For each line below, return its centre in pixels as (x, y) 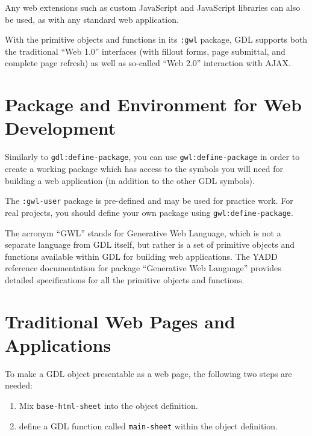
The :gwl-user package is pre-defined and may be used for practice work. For (149, 201)
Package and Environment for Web (153, 104)
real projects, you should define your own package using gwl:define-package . (149, 212)
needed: (19, 385)
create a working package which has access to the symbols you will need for (144, 168)
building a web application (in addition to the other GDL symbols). (130, 180)
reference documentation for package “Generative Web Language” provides (143, 268)
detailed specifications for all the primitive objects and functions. (125, 279)
